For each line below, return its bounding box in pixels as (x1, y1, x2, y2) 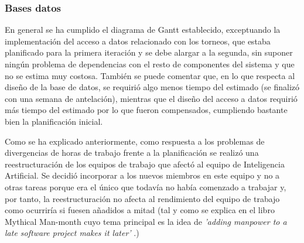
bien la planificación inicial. (5, 115, 103, 127)
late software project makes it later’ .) (5, 227, 139, 239)
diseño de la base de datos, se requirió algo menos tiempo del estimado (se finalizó (5, 81, 300, 93)
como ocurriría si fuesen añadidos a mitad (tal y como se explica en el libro (5, 204, 275, 216)
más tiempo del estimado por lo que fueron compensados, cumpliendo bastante (5, 104, 288, 116)
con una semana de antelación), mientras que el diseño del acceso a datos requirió (5, 92, 298, 104)
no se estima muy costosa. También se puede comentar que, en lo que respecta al (5, 69, 295, 81)
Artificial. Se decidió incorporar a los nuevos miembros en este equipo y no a (5, 169, 280, 182)
